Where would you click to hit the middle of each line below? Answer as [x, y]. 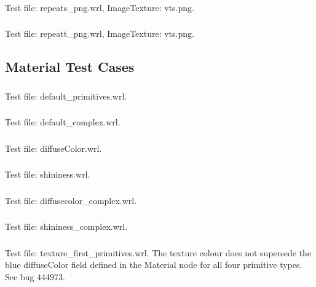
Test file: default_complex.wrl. [63, 122]
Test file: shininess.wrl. [48, 174]
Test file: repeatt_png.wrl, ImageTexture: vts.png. [100, 33]
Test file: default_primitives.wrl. [66, 96]
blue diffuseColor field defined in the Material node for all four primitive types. [154, 265]
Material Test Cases [70, 67]
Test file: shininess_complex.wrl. [66, 226]
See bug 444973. [35, 277]
